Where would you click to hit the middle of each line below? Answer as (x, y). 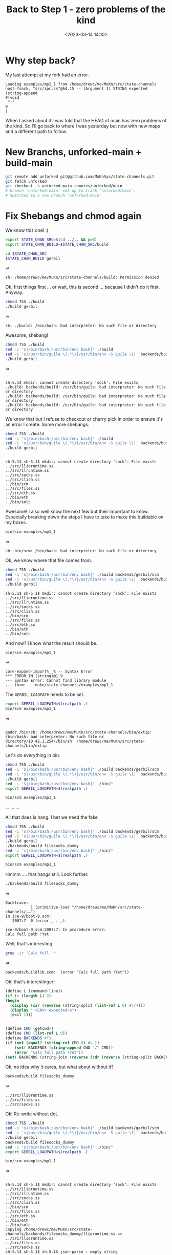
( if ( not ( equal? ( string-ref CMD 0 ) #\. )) (52, 1043)
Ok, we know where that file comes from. (49, 560)
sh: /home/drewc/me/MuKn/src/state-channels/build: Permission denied (82, 277)
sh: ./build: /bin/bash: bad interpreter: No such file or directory (81, 326)
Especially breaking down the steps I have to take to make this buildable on (84, 517)
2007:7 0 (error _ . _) (39, 921)
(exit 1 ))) (21, 1015)
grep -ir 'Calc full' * (31, 953)
